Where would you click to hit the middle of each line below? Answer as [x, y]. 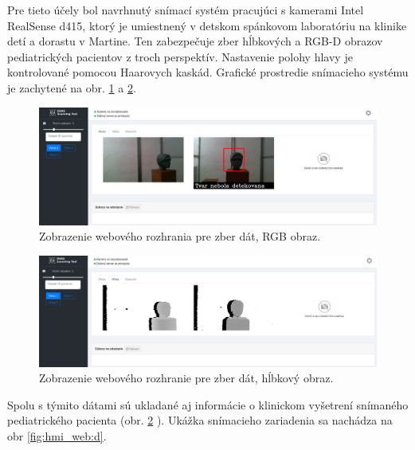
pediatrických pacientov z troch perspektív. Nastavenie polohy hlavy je [180, 56]
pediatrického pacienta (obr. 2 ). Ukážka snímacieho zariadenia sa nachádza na [200, 420]
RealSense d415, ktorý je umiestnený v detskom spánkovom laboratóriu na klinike [207, 25]
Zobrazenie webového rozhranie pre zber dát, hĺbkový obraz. [186, 378]
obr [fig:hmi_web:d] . [57, 435]
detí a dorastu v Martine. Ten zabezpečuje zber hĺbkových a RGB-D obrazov [195, 41]
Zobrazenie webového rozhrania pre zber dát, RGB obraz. [180, 236]
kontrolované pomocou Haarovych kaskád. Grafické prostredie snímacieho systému [208, 72]
